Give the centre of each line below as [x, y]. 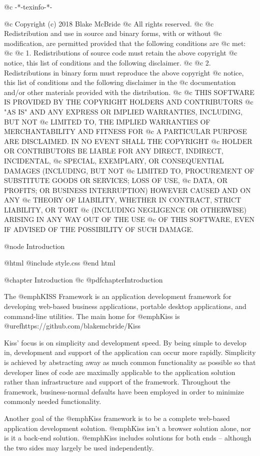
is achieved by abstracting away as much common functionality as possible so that [130, 362]
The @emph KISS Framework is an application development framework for [118, 296]
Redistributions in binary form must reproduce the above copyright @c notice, [124, 72]
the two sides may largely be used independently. [79, 447]
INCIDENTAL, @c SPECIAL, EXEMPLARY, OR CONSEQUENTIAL [114, 160]
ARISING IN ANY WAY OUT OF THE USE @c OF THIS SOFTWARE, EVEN [129, 219]
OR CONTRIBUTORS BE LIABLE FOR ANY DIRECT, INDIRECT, [114, 151]
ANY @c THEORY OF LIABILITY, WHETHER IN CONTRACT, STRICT [123, 200]
